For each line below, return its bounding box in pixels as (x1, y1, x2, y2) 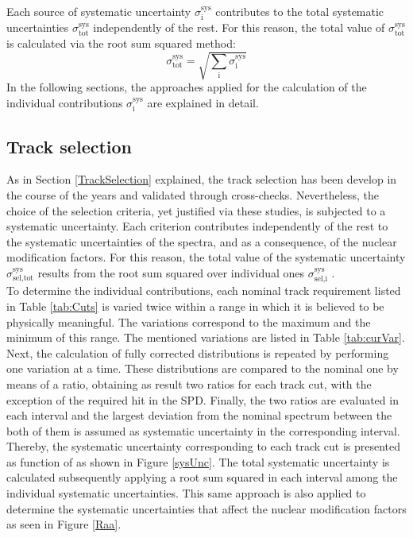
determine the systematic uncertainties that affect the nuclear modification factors (6, 500, 407, 517)
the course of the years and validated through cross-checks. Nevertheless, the (6, 186, 379, 203)
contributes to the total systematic (215, 3, 384, 19)
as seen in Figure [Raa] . (6, 516, 122, 532)
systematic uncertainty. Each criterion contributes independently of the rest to (6, 218, 388, 234)
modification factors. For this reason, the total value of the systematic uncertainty (6, 249, 406, 265)
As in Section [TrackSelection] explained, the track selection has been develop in (6, 171, 397, 188)
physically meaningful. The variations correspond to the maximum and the (6, 313, 371, 330)
